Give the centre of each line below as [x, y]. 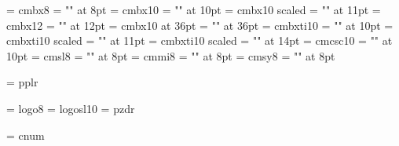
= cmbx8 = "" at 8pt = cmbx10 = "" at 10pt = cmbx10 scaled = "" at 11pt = [194, 9]
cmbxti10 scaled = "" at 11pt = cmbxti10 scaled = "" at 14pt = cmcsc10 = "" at [199, 40]
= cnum [26, 135]
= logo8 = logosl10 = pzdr [71, 108]
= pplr [22, 82]
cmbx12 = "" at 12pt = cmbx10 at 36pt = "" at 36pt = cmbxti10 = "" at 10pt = [200, 25]
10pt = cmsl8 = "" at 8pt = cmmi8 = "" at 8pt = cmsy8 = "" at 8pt [171, 55]
